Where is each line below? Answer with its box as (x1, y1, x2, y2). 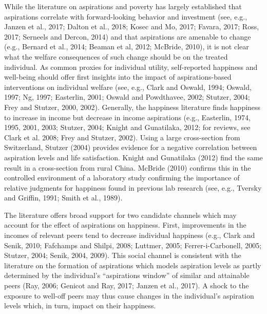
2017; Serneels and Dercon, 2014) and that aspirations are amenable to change (4, 31, 251, 42)
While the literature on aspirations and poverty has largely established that (4, 1, 242, 11)
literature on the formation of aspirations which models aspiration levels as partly (4, 260, 261, 270)
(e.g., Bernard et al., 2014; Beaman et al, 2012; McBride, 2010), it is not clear (4, 41, 249, 52)
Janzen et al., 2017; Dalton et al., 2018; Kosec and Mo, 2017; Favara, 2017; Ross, (4, 21, 259, 32)
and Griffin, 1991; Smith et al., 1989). (4, 192, 123, 203)
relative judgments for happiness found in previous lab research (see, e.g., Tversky (4, 182, 262, 193)
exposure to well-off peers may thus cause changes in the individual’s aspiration (4, 290, 254, 301)
